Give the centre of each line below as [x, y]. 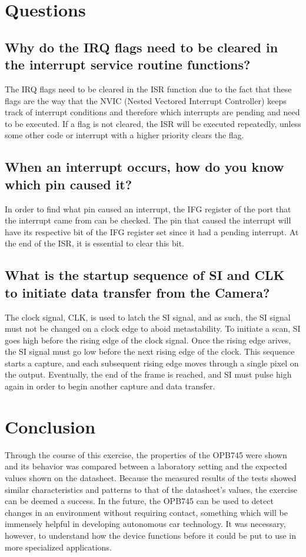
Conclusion [50, 426]
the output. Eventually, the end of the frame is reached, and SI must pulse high [148, 374]
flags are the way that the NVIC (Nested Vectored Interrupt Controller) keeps [146, 100]
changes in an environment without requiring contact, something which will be [146, 512]
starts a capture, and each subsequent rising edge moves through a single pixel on [152, 363]
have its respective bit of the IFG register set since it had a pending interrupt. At [152, 231]
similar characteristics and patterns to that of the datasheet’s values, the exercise [151, 489]
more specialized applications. [58, 547]
